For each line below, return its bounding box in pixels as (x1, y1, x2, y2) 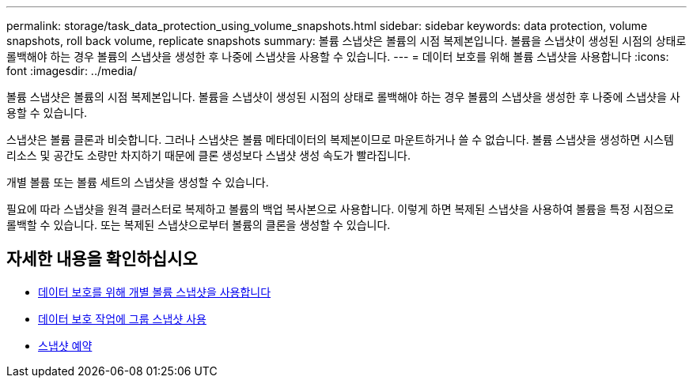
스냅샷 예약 (38, 338, 93, 352)
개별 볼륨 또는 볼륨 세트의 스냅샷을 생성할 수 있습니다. (6, 175, 269, 189)
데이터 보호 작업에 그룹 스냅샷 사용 (38, 311, 206, 326)
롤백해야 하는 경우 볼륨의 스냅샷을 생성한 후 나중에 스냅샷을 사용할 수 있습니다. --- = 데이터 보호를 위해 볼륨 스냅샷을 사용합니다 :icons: (6, 50, 669, 63)
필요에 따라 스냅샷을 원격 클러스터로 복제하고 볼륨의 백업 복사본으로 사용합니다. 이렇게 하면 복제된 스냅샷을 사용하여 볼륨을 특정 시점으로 (6, 202, 674, 216)
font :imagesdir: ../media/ (6, 64, 138, 77)
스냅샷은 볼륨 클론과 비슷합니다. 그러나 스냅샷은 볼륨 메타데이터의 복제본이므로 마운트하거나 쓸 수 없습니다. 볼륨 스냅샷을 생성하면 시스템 (6, 133, 674, 146)
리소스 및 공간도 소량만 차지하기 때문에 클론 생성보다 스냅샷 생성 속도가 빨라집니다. (6, 149, 411, 162)
